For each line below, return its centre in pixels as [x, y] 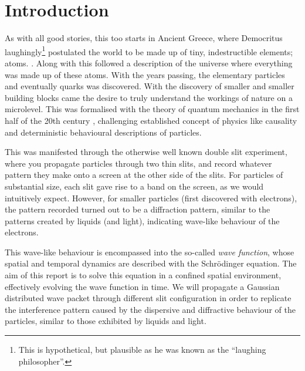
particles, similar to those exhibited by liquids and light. [106, 321]
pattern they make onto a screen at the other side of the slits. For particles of [144, 175]
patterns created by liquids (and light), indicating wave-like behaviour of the [142, 220]
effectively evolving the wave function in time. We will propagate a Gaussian [142, 286]
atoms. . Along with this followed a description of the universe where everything [149, 63]
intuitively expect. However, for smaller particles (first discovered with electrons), [151, 198]
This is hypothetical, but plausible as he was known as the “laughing [142, 350]
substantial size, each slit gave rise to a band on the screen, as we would [134, 186]
